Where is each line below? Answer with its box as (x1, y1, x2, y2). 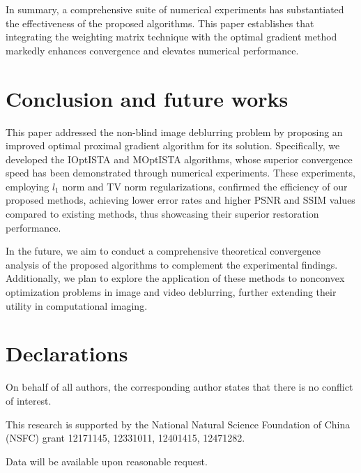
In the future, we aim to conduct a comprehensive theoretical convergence (6, 243, 321, 258)
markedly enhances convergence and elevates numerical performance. (6, 43, 299, 57)
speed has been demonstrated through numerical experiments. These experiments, (6, 165, 355, 180)
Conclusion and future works (6, 84, 289, 112)
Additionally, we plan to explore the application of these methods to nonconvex (6, 271, 345, 285)
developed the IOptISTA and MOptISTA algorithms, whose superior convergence (6, 151, 353, 166)
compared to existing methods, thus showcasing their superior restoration (6, 207, 319, 221)
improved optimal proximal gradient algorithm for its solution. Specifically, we (6, 138, 340, 153)
